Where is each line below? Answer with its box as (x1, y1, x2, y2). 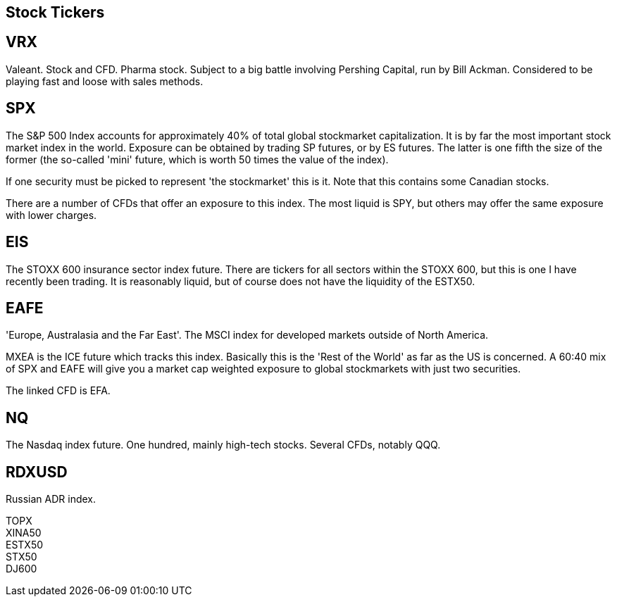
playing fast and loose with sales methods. (6, 75, 204, 87)
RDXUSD (6, 463, 68, 481)
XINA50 (6, 527, 42, 539)
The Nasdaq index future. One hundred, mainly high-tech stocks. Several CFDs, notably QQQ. (6, 439, 441, 451)
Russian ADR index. (6, 493, 96, 506)
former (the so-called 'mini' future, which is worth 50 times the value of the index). (6, 153, 389, 165)
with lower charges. (6, 208, 97, 221)
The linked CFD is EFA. (6, 384, 111, 397)
